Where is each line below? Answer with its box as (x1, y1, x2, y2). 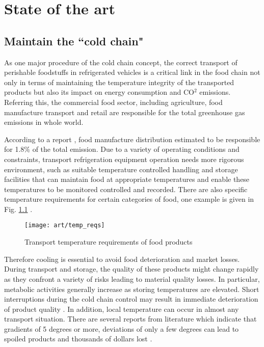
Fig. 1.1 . (4, 203, 33, 214)
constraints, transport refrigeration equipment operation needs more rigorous (4, 153, 244, 164)
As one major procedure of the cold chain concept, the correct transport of (4, 57, 237, 67)
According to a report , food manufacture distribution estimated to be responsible (4, 134, 260, 144)
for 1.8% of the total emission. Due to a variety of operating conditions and (4, 144, 240, 154)
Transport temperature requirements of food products (24, 236, 193, 247)
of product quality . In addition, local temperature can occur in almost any (4, 303, 239, 314)
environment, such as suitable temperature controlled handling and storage (4, 164, 238, 174)
